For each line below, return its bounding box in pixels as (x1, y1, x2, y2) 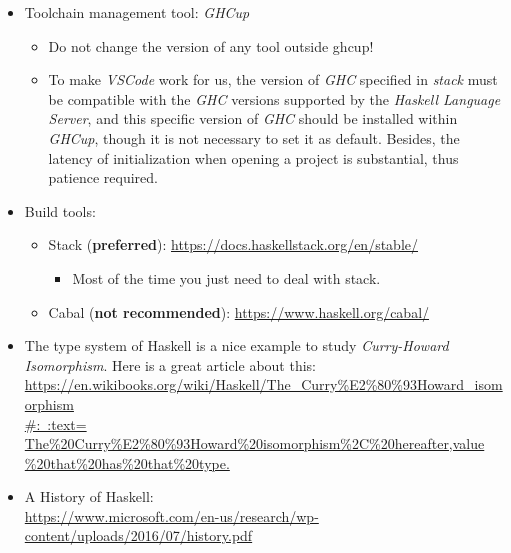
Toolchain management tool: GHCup (24, 2, 250, 22)
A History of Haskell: (24, 486, 154, 507)
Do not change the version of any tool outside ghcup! (48, 35, 374, 56)
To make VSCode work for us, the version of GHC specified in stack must (48, 69, 498, 90)
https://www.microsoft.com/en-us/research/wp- (24, 505, 319, 526)
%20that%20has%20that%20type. (24, 452, 230, 473)
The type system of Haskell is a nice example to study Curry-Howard (24, 335, 449, 356)
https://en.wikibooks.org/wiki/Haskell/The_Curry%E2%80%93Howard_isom (24, 374, 503, 395)
